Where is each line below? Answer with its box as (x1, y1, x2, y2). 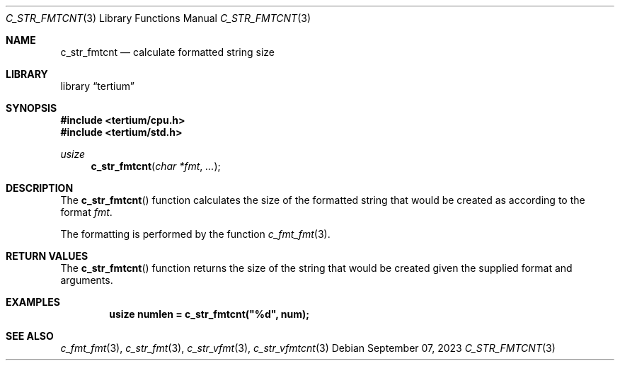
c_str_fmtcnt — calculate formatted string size (60, 46, 275, 58)
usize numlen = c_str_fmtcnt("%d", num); (109, 308, 310, 320)
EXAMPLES (6, 296, 60, 308)
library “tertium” (60, 80, 134, 92)
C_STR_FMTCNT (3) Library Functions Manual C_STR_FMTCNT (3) (6, 12, 311, 24)
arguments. (60, 274, 113, 286)
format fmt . (60, 206, 113, 218)
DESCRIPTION (6, 182, 74, 194)
